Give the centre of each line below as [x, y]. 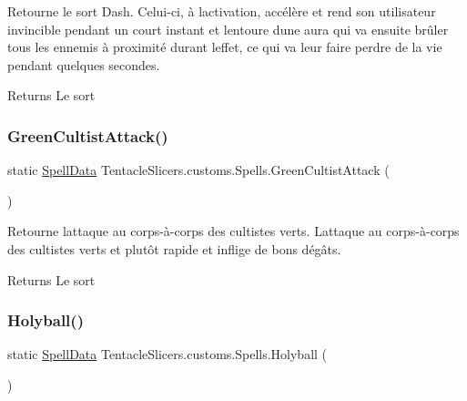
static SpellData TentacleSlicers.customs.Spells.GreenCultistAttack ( [198, 170]
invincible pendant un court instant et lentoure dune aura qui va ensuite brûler [228, 29]
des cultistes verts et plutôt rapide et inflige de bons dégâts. [174, 248]
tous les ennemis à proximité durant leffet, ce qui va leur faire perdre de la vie [225, 47]
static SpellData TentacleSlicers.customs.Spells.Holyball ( [168, 354]
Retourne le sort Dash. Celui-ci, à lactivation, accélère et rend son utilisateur [222, 11]
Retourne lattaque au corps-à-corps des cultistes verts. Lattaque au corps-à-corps [233, 231]
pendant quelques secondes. [84, 64]
